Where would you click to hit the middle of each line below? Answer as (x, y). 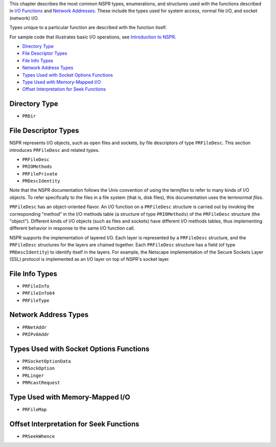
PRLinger (33, 375)
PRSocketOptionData (47, 361)
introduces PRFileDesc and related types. (54, 150)
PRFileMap (34, 409)
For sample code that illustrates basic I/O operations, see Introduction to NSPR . (93, 37)
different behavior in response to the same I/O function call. (72, 228)
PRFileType (36, 300)
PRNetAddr (34, 327)
